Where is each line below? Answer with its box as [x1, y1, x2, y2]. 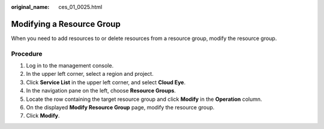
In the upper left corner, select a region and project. [26, 70, 154, 78]
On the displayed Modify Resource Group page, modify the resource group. [26, 104, 215, 110]
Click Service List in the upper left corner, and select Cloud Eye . [26, 78, 186, 86]
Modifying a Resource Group [11, 19, 121, 29]
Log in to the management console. [26, 62, 114, 69]
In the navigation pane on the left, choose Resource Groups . [26, 87, 176, 94]
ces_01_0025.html [58, 4, 103, 10]
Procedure [11, 50, 43, 58]
